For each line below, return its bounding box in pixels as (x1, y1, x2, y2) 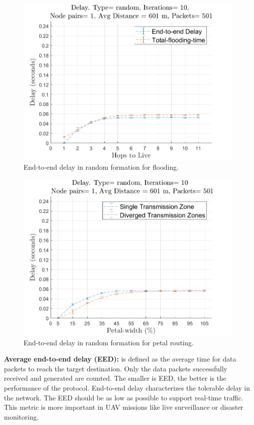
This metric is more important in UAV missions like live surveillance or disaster (4, 402, 244, 412)
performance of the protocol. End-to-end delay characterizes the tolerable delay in (4, 382, 250, 393)
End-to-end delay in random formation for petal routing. (24, 337, 194, 347)
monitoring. (4, 411, 39, 422)
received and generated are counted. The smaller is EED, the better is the (4, 373, 227, 383)
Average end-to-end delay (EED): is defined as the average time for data (4, 354, 236, 364)
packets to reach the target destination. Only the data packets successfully (4, 363, 228, 373)
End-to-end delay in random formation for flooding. (24, 162, 179, 172)
